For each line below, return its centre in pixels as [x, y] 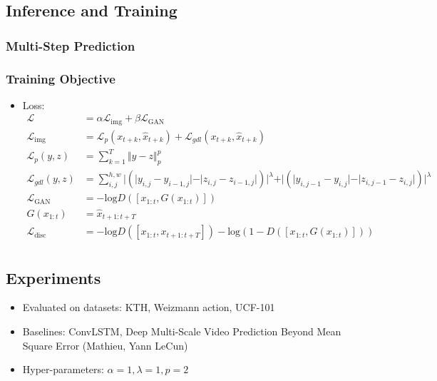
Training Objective [61, 78]
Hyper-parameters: [63, 369]
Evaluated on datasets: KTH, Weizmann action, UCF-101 [149, 307]
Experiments [53, 277]
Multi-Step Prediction [71, 45]
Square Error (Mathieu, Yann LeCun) [105, 345]
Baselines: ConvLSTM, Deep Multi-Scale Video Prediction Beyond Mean [182, 331]
